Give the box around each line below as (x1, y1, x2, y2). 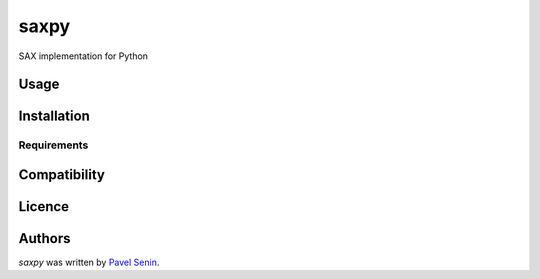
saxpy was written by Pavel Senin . (18, 256, 160, 269)
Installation (18, 108, 90, 125)
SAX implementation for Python (18, 50, 149, 62)
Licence (18, 198, 70, 215)
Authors (18, 230, 71, 247)
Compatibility (18, 166, 105, 183)
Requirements (18, 138, 89, 152)
